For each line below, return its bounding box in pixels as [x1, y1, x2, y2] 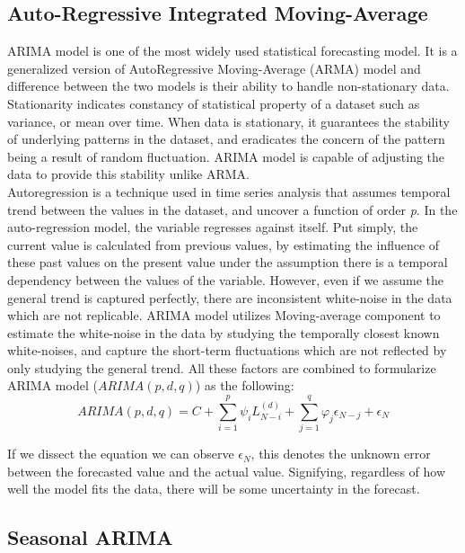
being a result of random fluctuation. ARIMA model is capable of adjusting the [7, 147, 445, 165]
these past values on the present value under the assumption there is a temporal [7, 253, 448, 272]
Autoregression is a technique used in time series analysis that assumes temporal [7, 182, 451, 201]
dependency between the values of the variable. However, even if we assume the [7, 270, 443, 289]
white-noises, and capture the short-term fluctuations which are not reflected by [7, 341, 447, 360]
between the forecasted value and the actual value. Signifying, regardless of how [7, 461, 446, 480]
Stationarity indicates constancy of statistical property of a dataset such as [7, 94, 420, 112]
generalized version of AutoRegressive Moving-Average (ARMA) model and [7, 58, 421, 77]
